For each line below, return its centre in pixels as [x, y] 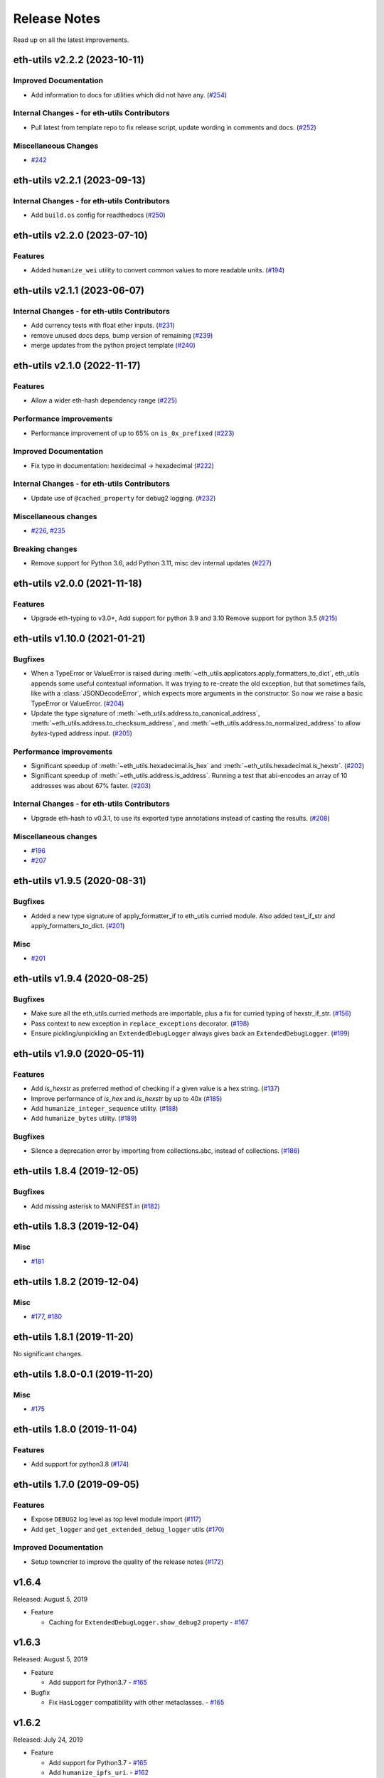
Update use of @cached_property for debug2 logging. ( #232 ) [123, 498]
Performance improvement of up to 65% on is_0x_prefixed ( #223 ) [133, 433]
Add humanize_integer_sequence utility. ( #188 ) [105, 1108]
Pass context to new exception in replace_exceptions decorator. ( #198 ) [140, 1023]
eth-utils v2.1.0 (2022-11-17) [77, 366]
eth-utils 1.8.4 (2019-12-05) [76, 1171]
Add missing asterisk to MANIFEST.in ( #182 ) [96, 1206]
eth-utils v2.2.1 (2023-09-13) [79, 180]
